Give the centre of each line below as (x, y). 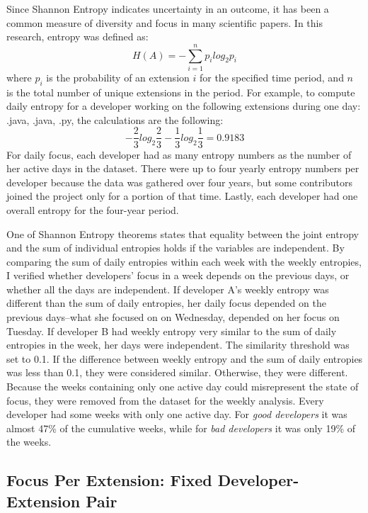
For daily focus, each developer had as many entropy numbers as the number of (179, 154)
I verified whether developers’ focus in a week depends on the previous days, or (178, 275)
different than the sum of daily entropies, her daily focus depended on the (166, 303)
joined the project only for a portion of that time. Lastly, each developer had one (182, 196)
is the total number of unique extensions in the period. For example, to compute (181, 92)
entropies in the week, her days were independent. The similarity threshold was (178, 345)
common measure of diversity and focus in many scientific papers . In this (165, 22)
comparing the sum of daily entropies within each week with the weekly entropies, (184, 261)
